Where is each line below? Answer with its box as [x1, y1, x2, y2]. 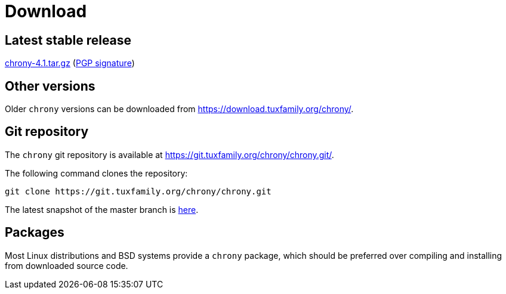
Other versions [5, 78, 95, 94]
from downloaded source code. [5, 260, 128, 271]
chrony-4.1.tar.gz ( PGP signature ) [5, 58, 135, 69]
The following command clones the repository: [5, 168, 188, 178]
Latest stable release [5, 32, 132, 48]
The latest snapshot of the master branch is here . [5, 204, 199, 215]
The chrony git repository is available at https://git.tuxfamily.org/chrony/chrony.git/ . [5, 149, 334, 160]
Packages [5, 225, 64, 240]
